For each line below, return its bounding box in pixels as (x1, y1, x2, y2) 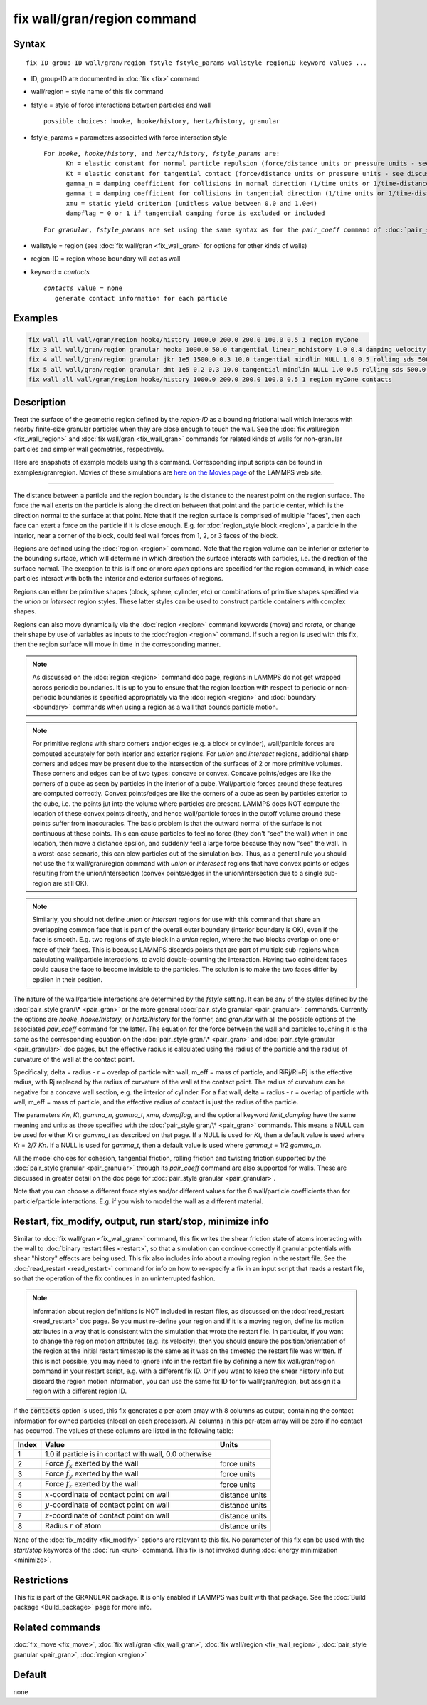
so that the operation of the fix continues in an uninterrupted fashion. (13, 1274, 216, 1282)
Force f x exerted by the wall (45, 1458, 139, 1469)
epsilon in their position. (32, 975, 103, 983)
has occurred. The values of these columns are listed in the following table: (13, 1426, 234, 1435)
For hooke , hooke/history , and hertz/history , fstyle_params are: (43, 150, 280, 157)
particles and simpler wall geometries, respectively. (13, 445, 164, 453)
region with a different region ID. (32, 1387, 127, 1395)
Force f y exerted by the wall (45, 1468, 139, 1480)
